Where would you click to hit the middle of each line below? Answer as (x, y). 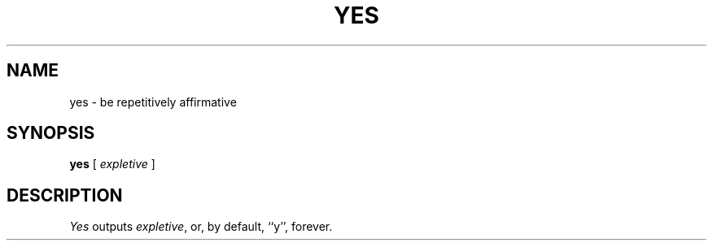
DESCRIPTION (65, 195)
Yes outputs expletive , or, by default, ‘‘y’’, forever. (201, 227)
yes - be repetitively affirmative (153, 102)
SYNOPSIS (51, 133)
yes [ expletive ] (112, 164)
